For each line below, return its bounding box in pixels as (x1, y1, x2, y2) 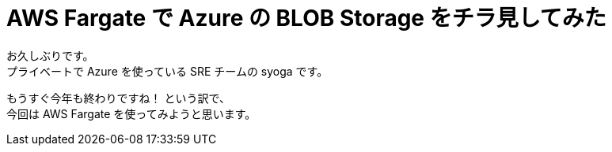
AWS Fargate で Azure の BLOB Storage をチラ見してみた (6, 5, 606, 32)
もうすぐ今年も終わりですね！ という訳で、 (6, 91, 230, 105)
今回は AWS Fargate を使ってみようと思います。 (6, 106, 257, 120)
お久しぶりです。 (6, 48, 94, 62)
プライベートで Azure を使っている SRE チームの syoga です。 (6, 64, 329, 78)
